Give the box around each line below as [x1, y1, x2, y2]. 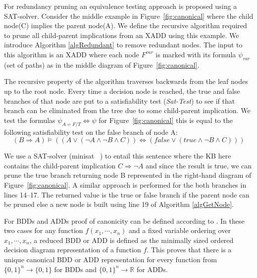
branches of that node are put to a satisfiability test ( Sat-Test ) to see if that [4, 95, 235, 106]
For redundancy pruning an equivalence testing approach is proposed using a [4, 1, 237, 11]
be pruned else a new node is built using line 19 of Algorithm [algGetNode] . [4, 199, 234, 209]
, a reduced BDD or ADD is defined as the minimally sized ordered [29, 235, 234, 245]
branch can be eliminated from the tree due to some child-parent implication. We [4, 105, 251, 116]
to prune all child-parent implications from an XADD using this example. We [4, 30, 239, 40]
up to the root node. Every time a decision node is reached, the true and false [4, 85, 240, 96]
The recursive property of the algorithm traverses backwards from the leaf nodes [4, 76, 248, 86]
